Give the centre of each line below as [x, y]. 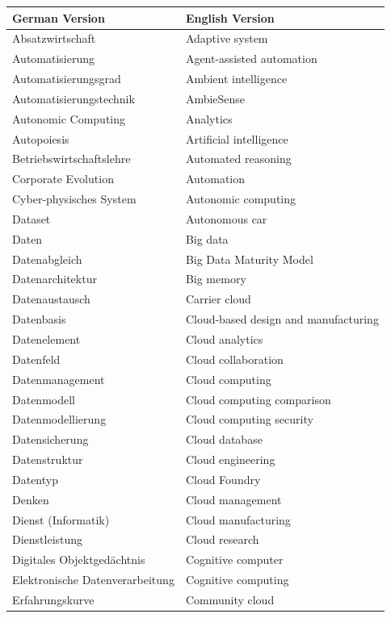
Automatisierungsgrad [67, 79]
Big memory [216, 279]
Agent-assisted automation [251, 58]
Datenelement [46, 339]
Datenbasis [39, 319]
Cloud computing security [249, 419]
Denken [31, 499]
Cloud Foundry [223, 479]
